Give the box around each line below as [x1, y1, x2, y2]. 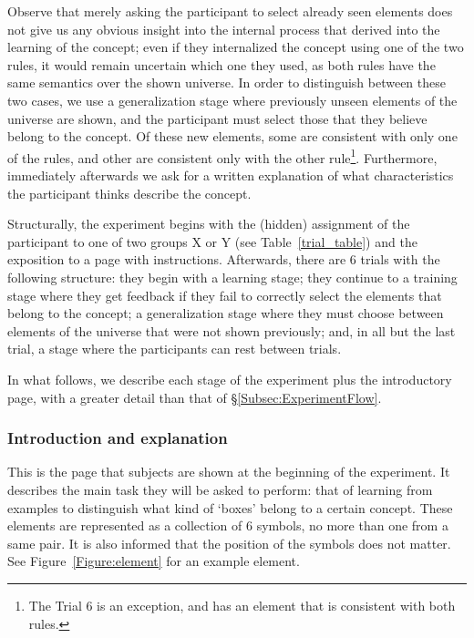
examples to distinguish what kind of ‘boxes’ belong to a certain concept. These [7, 498, 453, 517]
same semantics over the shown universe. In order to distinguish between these [7, 73, 446, 92]
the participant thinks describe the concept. [7, 183, 252, 202]
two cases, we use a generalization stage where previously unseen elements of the [7, 90, 458, 109]
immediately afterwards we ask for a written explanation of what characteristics [7, 166, 454, 184]
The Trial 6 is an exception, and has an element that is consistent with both [28, 595, 456, 614]
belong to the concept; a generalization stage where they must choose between [7, 304, 444, 323]
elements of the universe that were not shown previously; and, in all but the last [7, 321, 456, 340]
